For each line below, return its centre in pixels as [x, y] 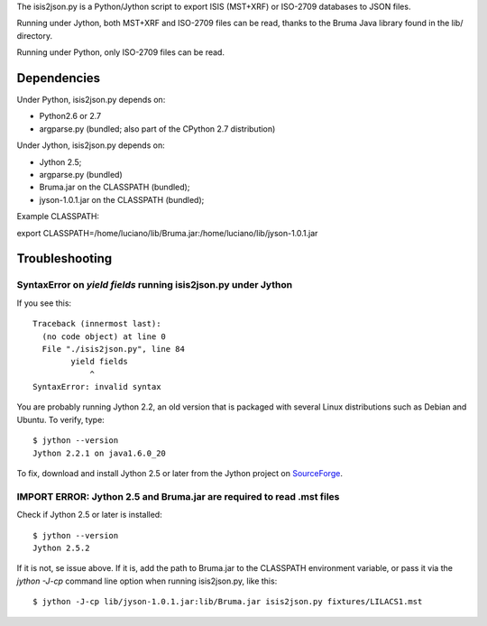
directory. [35, 35]
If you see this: [44, 303]
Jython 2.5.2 [61, 548]
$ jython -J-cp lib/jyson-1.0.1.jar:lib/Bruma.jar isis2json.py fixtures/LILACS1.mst [228, 602]
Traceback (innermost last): [97, 324]
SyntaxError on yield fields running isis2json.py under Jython [155, 285]
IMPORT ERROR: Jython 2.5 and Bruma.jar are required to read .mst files [178, 496]
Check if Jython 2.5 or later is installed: [89, 515]
